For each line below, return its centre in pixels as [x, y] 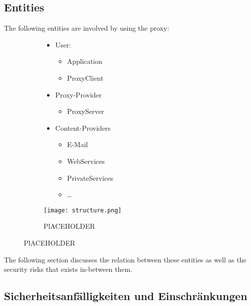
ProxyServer [86, 111]
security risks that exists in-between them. [68, 269]
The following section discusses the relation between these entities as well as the [125, 259]
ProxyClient [85, 77]
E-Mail [77, 144]
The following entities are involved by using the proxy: [87, 28]
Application [85, 61]
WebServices [86, 161]
